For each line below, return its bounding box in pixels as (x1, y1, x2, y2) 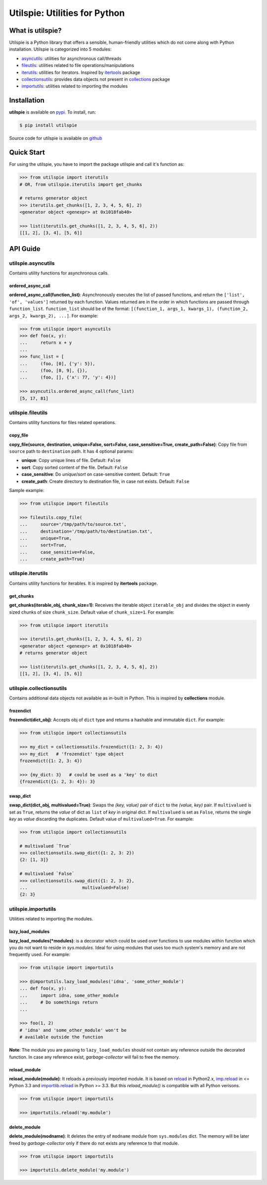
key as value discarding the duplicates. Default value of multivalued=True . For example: (9, 816, 194, 822)
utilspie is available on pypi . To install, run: (9, 109, 96, 115)
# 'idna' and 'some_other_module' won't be (19, 1027, 127, 1033)
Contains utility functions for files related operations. (9, 420, 116, 426)
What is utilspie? (9, 26, 62, 35)
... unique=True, (19, 535, 72, 541)
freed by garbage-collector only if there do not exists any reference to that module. (9, 1140, 179, 1146)
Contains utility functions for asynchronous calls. (9, 270, 109, 276)
